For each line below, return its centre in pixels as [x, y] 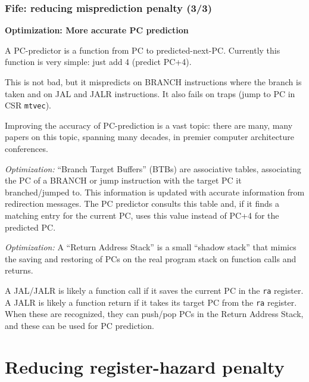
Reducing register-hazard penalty [145, 366]
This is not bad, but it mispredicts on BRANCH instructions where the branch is [153, 82]
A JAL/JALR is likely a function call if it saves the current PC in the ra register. [154, 290]
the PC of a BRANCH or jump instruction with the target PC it [123, 180]
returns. [19, 270]
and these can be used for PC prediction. [79, 325]
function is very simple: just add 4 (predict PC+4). [98, 62]
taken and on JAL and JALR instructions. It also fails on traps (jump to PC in [150, 93]
